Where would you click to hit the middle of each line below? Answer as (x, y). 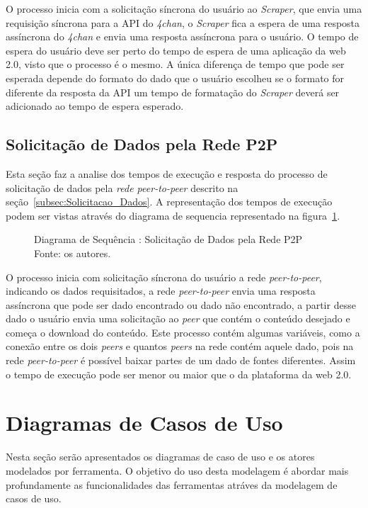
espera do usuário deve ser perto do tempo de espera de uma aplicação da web (176, 50)
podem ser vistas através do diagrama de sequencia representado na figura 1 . (173, 215)
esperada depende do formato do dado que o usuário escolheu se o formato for (175, 78)
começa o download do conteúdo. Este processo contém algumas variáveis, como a (183, 332)
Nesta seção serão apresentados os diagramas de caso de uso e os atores (160, 457)
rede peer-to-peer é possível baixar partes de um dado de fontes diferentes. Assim (181, 360)
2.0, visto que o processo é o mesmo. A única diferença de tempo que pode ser (175, 64)
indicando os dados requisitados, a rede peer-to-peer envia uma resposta (161, 291)
